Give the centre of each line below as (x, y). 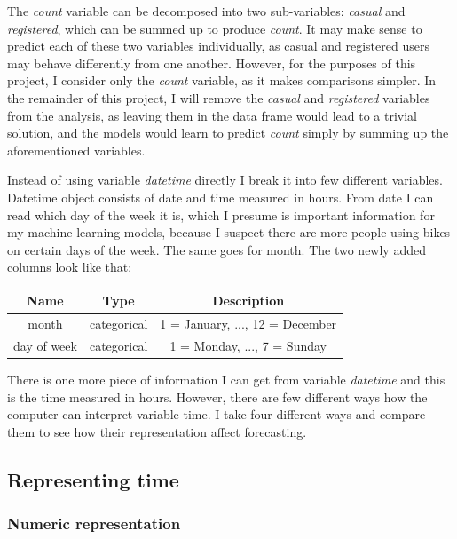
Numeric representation (94, 523)
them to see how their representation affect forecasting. (157, 431)
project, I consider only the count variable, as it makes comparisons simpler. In (222, 80)
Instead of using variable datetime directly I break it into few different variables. (225, 180)
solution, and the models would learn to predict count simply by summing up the (228, 133)
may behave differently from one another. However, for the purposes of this (212, 63)
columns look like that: (70, 267)
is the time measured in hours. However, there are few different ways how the (217, 396)
